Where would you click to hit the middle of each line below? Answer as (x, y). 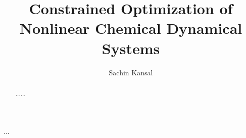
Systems (131, 48)
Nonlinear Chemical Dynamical (131, 28)
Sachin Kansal (131, 72)
